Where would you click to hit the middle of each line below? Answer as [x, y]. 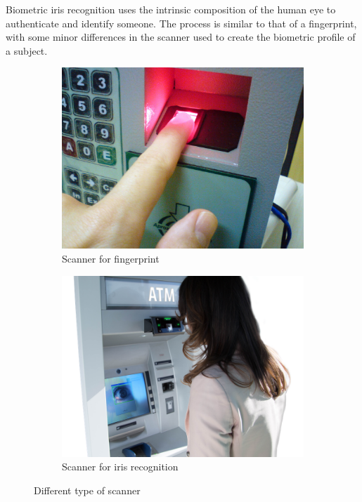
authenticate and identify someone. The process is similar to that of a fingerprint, [181, 23]
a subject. [27, 50]
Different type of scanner [87, 490]
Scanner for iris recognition [120, 467]
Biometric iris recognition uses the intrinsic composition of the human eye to [171, 9]
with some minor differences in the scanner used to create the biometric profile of [181, 37]
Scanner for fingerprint [111, 258]
